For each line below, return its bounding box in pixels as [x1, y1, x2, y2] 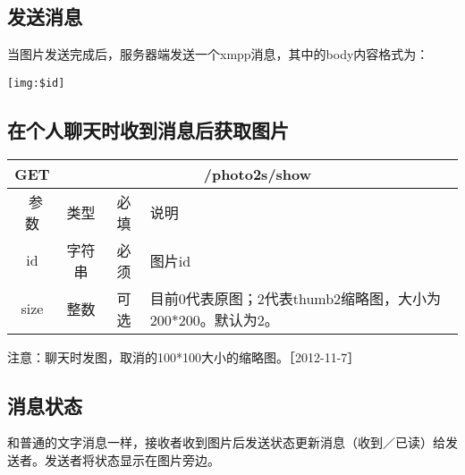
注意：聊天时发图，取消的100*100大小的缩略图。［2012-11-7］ [7, 347, 360, 366]
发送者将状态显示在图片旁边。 [44, 451, 220, 470]
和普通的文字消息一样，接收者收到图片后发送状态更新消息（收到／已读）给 [7, 433, 445, 452]
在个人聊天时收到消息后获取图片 [7, 115, 289, 143]
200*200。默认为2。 [149, 309, 279, 330]
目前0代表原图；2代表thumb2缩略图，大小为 [149, 287, 442, 309]
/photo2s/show [203, 163, 312, 184]
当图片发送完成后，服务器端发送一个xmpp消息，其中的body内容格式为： [7, 45, 429, 64]
